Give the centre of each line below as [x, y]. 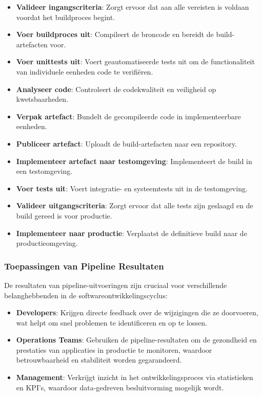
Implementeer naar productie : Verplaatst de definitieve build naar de [132, 233]
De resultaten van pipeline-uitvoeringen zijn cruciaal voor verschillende [116, 285]
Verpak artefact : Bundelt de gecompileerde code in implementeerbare [128, 116]
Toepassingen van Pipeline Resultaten [84, 266]
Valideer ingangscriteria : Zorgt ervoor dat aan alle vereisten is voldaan [133, 7]
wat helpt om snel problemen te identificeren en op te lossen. [112, 322]
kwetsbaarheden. [42, 99]
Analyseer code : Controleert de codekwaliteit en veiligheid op [116, 89]
